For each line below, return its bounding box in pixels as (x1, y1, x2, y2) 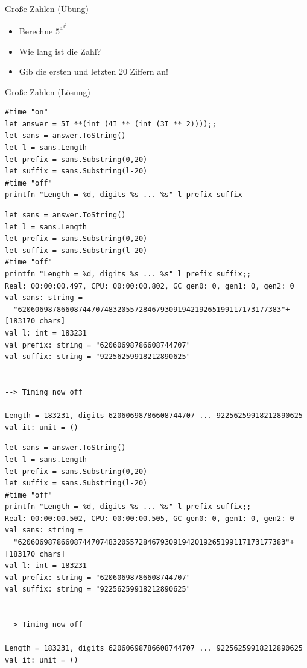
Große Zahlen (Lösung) (5, 85, 90, 98)
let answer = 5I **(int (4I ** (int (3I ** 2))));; (5, 119, 217, 128)
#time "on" (5, 108, 48, 117)
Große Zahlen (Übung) (5, 2, 89, 14)
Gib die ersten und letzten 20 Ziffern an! (19, 65, 168, 78)
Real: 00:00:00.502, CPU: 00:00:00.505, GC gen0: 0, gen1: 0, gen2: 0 (5, 514, 294, 523)
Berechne (19, 24, 53, 37)
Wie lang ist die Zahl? (19, 45, 101, 57)
